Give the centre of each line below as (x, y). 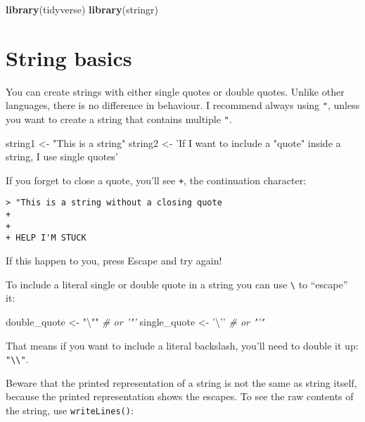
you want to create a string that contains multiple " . (119, 119)
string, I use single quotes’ (62, 156)
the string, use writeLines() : (70, 410)
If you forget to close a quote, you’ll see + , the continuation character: (156, 180)
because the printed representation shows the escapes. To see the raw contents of (180, 396)
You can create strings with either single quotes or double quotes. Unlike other (175, 91)
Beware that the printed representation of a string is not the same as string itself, (181, 382)
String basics (69, 57)
